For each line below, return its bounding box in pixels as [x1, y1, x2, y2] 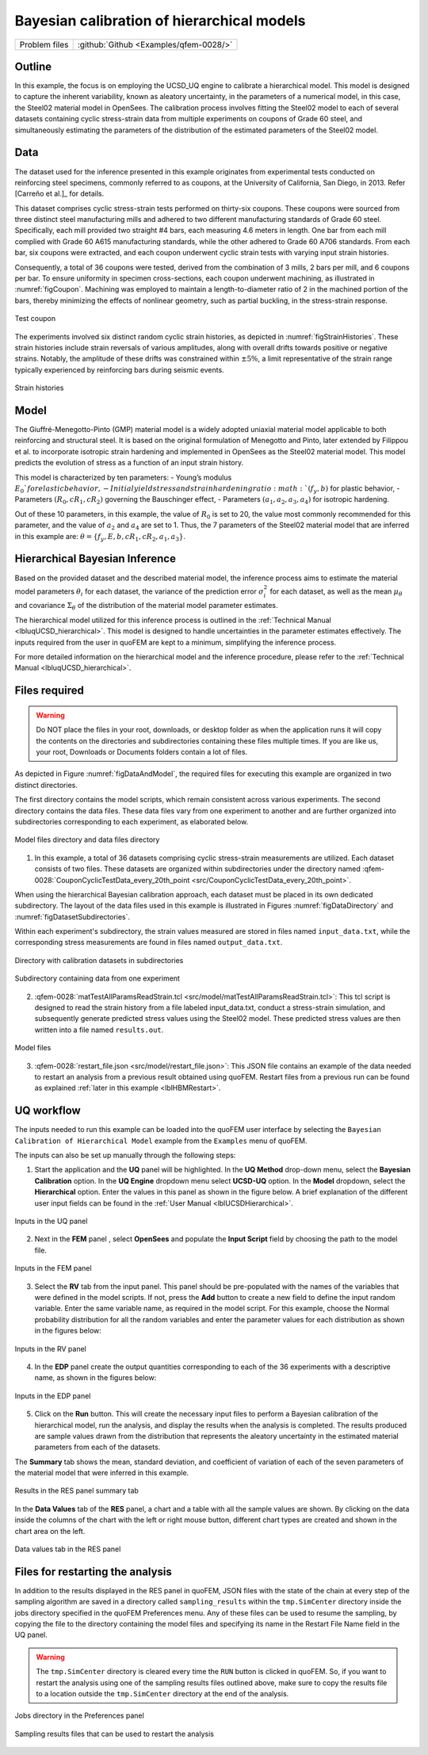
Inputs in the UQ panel [14, 1217, 88, 1226]
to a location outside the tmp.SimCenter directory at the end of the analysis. [36, 1689, 289, 1699]
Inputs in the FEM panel [14, 1264, 92, 1273]
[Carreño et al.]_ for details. [14, 189, 105, 198]
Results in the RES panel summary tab [14, 1486, 139, 1496]
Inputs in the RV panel [14, 1344, 86, 1353]
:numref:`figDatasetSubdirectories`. [14, 912, 131, 921]
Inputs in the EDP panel [14, 1391, 91, 1401]
